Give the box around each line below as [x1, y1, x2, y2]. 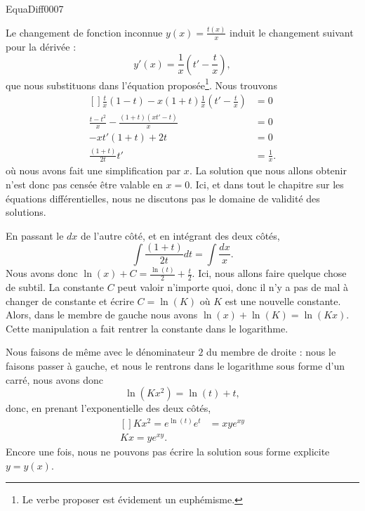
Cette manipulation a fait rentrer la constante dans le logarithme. [6, 321, 288, 335]
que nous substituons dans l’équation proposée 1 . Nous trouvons [6, 75, 277, 92]
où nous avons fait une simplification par [6, 163, 181, 178]
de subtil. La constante [6, 280, 104, 295]
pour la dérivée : [6, 39, 77, 53]
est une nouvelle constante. [225, 293, 341, 308]
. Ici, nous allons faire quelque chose [192, 266, 347, 280]
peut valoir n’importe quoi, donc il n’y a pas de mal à [117, 280, 349, 295]
